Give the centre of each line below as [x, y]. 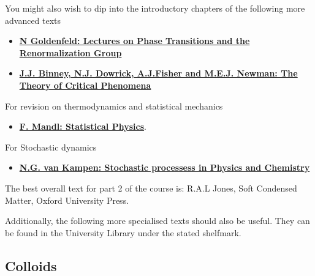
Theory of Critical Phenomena [85, 85]
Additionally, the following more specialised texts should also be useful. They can [157, 221]
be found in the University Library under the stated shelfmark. [123, 232]
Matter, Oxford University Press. [67, 200]
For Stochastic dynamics [51, 147]
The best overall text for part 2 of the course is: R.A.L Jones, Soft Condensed [151, 188]
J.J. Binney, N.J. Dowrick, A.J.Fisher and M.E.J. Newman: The [158, 73]
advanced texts [33, 20]
